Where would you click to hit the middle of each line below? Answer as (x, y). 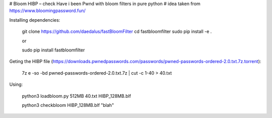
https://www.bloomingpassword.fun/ (47, 11)
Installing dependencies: (35, 20)
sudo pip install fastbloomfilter (53, 50)
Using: (16, 84)
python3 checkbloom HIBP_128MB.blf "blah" (68, 105)
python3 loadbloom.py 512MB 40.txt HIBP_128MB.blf (76, 96)
